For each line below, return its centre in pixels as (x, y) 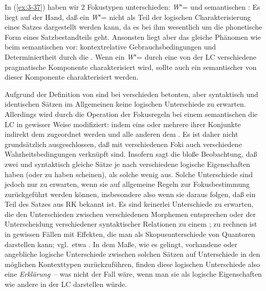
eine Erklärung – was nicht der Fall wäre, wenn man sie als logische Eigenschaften (133, 274)
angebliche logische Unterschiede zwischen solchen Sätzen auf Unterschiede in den (132, 254)
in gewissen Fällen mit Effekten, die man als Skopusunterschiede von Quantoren (130, 234)
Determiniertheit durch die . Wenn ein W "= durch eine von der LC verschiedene (131, 56)
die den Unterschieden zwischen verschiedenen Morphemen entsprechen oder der (130, 214)
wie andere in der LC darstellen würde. (66, 284)
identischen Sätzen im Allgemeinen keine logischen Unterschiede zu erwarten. (125, 104)
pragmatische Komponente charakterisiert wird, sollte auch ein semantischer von (131, 67)
